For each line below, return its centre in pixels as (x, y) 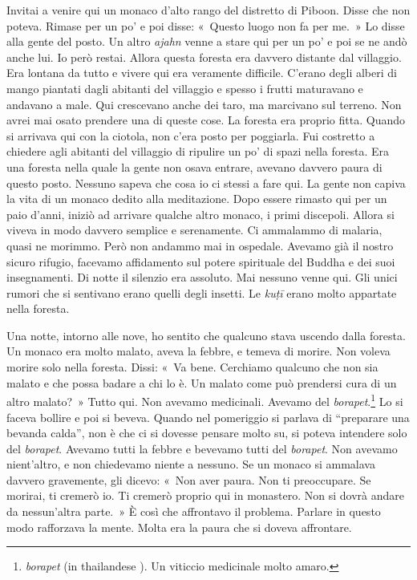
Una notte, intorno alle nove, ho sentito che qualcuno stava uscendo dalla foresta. (206, 335)
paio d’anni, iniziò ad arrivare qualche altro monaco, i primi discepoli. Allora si (200, 214)
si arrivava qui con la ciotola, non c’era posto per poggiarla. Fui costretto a (191, 135)
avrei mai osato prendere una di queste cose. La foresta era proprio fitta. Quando (206, 120)
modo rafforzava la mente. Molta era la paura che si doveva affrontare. (179, 527)
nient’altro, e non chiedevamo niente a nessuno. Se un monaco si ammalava (191, 464)
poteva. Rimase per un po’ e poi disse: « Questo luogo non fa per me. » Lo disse (206, 25)
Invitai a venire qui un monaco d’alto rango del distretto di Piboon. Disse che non (208, 10)
